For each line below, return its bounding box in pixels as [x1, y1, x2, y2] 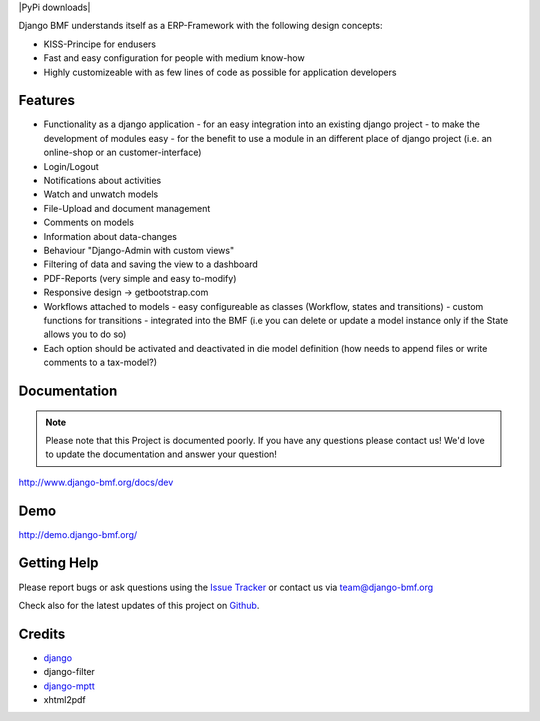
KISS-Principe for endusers [43, 38, 157, 50]
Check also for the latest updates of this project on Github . [18, 599, 260, 611]
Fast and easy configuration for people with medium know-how [43, 52, 305, 64]
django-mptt [43, 680, 95, 692]
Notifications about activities [43, 175, 162, 187]
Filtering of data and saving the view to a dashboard [43, 258, 259, 270]
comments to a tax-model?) [43, 356, 158, 369]
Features [18, 92, 75, 109]
